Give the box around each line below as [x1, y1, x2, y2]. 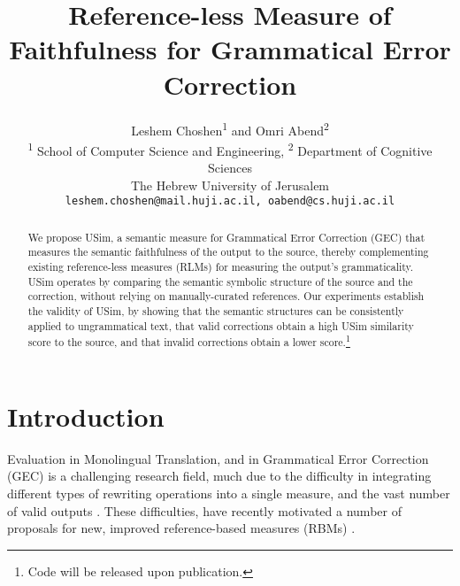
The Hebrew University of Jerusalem [130, 175, 330, 194]
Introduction [7, 397, 165, 434]
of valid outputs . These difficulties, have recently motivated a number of [7, 501, 402, 520]
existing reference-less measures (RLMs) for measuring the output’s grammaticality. [27, 258, 414, 274]
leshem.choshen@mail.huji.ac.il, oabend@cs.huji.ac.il [65, 195, 395, 208]
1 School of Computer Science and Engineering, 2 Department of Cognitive [27, 138, 433, 159]
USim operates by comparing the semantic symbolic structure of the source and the [27, 274, 413, 289]
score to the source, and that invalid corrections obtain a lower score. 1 [27, 332, 350, 350]
